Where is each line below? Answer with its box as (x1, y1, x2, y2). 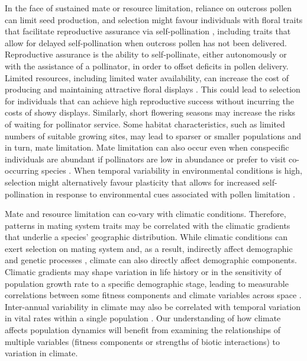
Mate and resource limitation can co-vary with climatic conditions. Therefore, (5, 207, 286, 220)
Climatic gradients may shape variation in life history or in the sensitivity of (5, 266, 282, 278)
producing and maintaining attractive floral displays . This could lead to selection (5, 83, 300, 95)
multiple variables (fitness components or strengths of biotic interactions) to (5, 335, 280, 347)
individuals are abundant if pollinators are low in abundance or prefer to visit (5, 152, 286, 165)
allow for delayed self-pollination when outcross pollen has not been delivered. (5, 36, 287, 49)
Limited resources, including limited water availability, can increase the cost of (5, 71, 289, 84)
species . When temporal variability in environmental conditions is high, (41, 164, 303, 177)
